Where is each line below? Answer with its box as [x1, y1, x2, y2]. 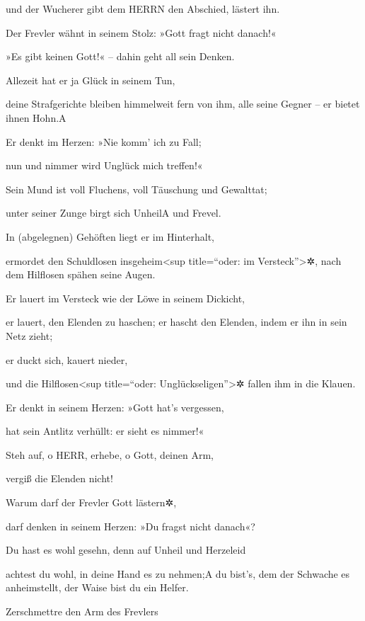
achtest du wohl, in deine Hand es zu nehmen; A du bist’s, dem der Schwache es [6, 566, 350, 581]
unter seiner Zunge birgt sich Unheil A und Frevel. [6, 205, 221, 220]
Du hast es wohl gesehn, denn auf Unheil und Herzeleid [6, 542, 246, 557]
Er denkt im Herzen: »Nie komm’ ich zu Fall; [6, 134, 202, 149]
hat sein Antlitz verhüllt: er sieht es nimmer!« [6, 423, 204, 438]
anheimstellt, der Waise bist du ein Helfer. [6, 580, 189, 595]
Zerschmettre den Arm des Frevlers [6, 604, 158, 619]
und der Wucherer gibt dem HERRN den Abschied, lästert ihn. [6, 1, 280, 16]
